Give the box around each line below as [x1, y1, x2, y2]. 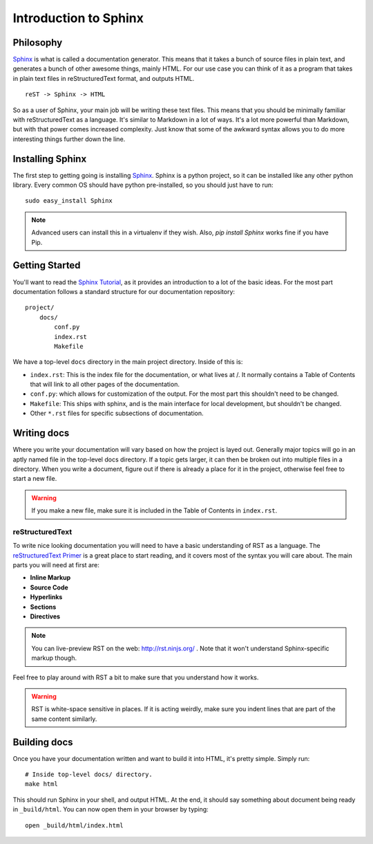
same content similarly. [31, 715, 97, 723]
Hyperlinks [30, 593, 63, 601]
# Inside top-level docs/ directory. [25, 771, 153, 778]
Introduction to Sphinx [12, 10, 144, 26]
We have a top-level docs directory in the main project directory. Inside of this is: [12, 358, 243, 366]
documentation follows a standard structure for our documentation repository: [12, 287, 235, 295]
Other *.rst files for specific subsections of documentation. [30, 409, 204, 418]
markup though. [31, 654, 77, 662]
